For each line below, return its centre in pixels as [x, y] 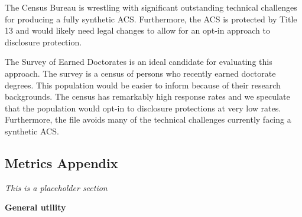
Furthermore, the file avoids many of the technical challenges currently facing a [148, 119]
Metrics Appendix [61, 162]
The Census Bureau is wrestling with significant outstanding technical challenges [151, 7]
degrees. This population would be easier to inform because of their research [143, 85]
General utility [35, 207]
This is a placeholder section [56, 187]
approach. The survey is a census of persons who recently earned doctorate [140, 73]
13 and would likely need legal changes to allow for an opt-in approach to [137, 30]
